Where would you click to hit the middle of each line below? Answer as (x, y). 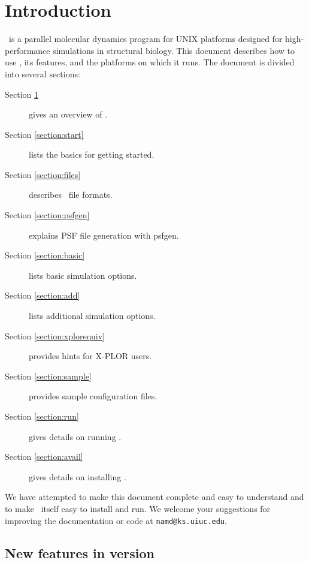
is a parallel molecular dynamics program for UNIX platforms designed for (146, 39)
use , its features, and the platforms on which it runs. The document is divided (150, 62)
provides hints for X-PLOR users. (90, 356)
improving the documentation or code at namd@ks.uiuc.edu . (116, 520)
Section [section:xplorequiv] (55, 335)
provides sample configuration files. (93, 396)
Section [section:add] (43, 295)
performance (28, 50)
